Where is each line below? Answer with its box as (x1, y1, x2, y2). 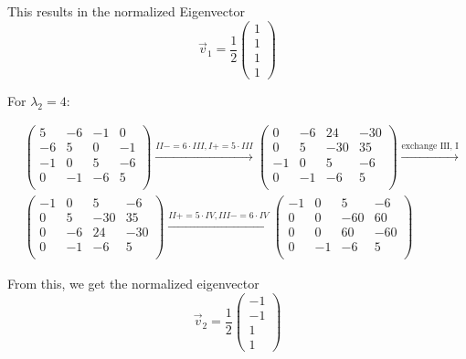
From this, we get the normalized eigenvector (7, 273, 259, 292)
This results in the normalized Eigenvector (7, 2, 245, 20)
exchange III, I (401, 142, 459, 152)
